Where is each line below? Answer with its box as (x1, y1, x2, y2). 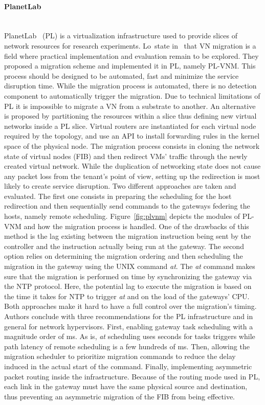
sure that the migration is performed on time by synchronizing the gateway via (4, 271, 252, 281)
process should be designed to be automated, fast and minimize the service (4, 70, 239, 81)
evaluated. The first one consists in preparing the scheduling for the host (4, 190, 232, 201)
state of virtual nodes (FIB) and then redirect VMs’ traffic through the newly (4, 150, 248, 161)
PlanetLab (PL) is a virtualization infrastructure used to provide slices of (4, 30, 238, 41)
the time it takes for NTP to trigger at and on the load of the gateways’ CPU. (4, 290, 250, 301)
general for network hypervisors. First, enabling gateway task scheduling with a (4, 321, 253, 331)
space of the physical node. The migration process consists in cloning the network (4, 140, 260, 151)
